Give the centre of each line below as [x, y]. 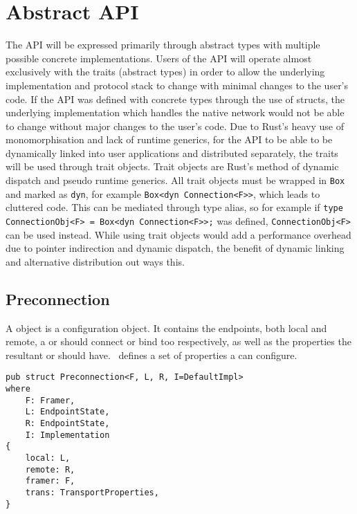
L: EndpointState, [67, 412]
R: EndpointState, [67, 424]
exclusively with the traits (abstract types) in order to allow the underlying [165, 72]
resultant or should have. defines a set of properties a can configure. [152, 355]
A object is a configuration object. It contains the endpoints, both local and [166, 328]
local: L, [48, 458]
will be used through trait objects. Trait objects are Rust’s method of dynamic [172, 166]
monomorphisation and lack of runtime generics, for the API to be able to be [169, 139]
